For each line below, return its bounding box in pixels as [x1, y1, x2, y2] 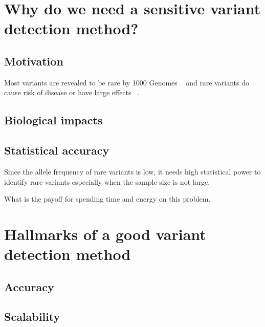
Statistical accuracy [4, 142, 109, 158]
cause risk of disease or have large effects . [4, 87, 140, 98]
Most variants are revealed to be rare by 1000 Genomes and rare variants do [4, 77, 250, 88]
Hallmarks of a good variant [4, 223, 206, 244]
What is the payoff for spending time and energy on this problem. [4, 193, 211, 204]
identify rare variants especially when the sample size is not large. [4, 176, 210, 187]
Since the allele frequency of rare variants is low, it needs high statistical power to [4, 166, 261, 177]
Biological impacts [4, 112, 103, 128]
